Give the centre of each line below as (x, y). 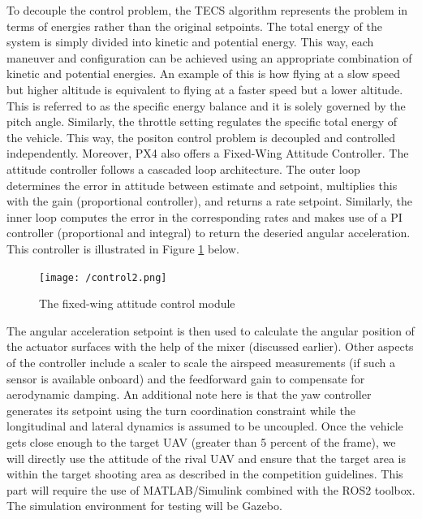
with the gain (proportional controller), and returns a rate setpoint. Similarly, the (209, 201)
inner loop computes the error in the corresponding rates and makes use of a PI (205, 216)
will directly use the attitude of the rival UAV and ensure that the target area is (206, 458)
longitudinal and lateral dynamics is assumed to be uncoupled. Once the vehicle (205, 426)
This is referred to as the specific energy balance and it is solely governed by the (206, 105)
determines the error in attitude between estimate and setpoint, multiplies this (202, 185)
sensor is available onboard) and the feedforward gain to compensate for (186, 378)
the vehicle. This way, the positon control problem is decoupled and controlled (201, 137)
